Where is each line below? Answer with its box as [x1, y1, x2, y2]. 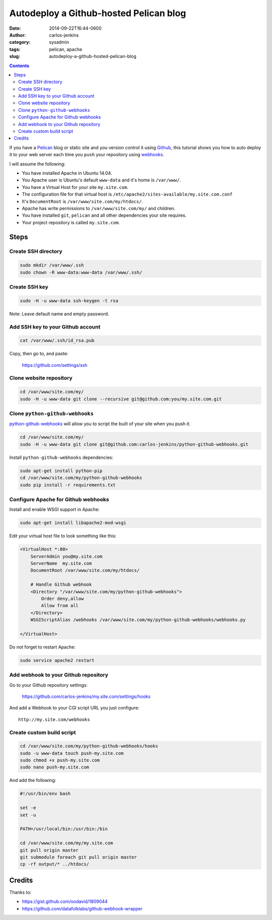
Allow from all [41, 603, 79, 609]
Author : [9, 32, 26, 38]
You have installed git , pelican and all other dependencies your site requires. [22, 212, 187, 219]
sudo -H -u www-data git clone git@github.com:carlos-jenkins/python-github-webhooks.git [20, 441, 249, 447]
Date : [9, 25, 21, 31]
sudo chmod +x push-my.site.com [20, 757, 100, 763]
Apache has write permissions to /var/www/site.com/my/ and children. [22, 205, 176, 211]
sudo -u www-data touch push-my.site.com [20, 750, 124, 756]
